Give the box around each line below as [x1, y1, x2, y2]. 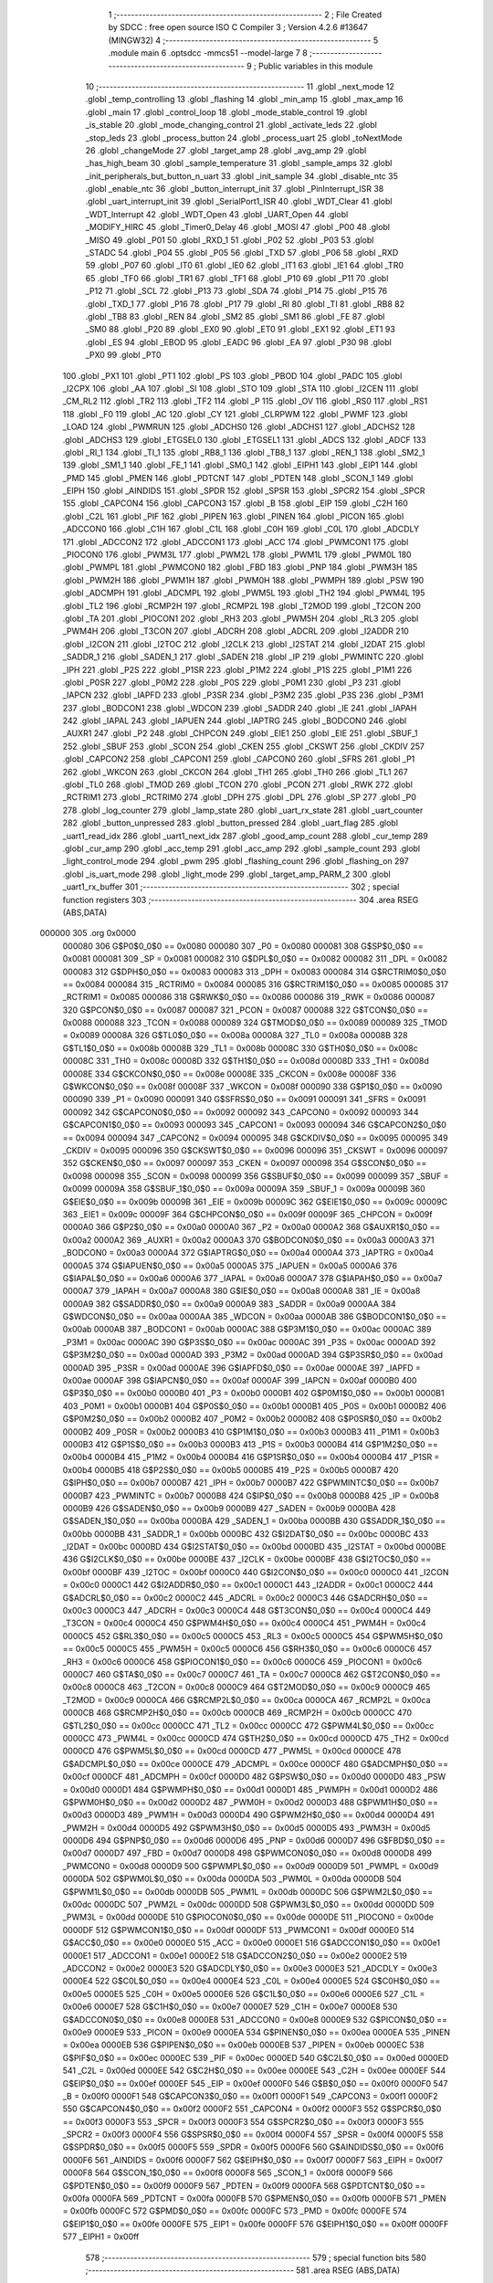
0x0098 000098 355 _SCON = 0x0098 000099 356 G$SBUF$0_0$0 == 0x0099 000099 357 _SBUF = [62, 1170, 449, 1182]
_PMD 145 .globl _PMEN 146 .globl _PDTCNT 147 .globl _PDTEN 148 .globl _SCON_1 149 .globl [62, 472, 414, 483]
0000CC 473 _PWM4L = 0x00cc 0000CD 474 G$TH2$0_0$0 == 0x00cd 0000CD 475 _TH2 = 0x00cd [62, 1732, 449, 1743]
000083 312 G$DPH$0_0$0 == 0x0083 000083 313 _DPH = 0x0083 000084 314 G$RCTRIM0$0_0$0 [62, 966, 446, 977]
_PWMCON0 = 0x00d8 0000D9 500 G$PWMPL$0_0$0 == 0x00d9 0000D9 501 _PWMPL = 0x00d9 [62, 1860, 439, 1871]
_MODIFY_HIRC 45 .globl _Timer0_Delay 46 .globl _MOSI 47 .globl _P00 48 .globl [85, 222, 390, 233]
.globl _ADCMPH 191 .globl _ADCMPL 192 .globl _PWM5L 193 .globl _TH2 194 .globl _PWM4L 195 [62, 587, 425, 598]
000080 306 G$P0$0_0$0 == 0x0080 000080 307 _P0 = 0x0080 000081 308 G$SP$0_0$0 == [62, 941, 424, 952]
